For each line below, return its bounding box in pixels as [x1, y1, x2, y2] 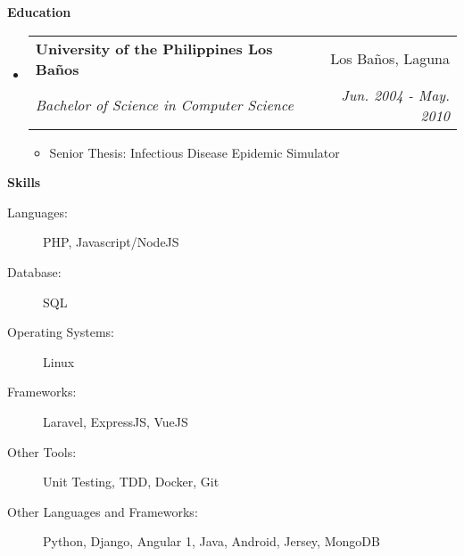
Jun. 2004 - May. [341, 84, 450, 105]
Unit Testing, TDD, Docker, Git [43, 472, 220, 491]
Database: [7, 262, 62, 281]
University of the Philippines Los [35, 37, 273, 59]
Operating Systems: [7, 323, 114, 341]
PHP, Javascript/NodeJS [43, 233, 179, 251]
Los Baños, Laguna [330, 48, 450, 69]
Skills [7, 173, 41, 192]
